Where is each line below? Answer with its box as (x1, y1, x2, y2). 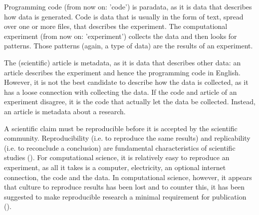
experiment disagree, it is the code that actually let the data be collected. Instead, (4, 96, 256, 107)
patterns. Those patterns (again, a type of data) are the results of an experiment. (4, 40, 253, 51)
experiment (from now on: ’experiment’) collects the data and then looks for (4, 30, 237, 41)
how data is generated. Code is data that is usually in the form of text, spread (4, 11, 244, 21)
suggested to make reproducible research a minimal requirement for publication (4, 191, 247, 202)
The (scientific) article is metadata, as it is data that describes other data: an (4, 57, 241, 67)
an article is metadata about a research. (4, 106, 126, 116)
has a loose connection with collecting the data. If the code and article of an (4, 86, 237, 97)
